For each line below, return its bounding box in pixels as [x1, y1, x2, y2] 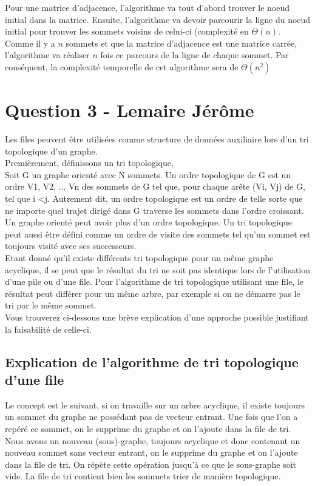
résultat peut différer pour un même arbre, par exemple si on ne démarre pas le [5, 287, 300, 299]
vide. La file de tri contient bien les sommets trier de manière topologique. [5, 470, 281, 482]
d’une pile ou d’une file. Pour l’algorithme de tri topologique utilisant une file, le [5, 275, 304, 288]
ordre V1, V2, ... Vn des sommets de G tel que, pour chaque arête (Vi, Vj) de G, [5, 180, 305, 193]
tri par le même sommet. [5, 299, 97, 311]
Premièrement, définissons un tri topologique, [5, 156, 174, 169]
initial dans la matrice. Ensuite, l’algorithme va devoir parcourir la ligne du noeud [5, 13, 311, 25]
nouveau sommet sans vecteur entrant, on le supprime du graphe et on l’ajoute [5, 446, 298, 459]
